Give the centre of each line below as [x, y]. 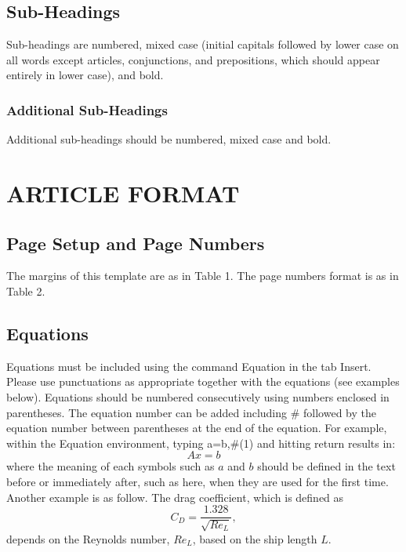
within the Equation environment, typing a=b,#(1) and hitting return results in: [201, 443]
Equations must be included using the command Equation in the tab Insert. [189, 366]
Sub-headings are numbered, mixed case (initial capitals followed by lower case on [203, 44]
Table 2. [26, 291]
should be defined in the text [326, 466]
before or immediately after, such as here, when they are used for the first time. [198, 481]
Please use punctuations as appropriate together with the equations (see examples [203, 381]
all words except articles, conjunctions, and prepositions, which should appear [193, 59]
